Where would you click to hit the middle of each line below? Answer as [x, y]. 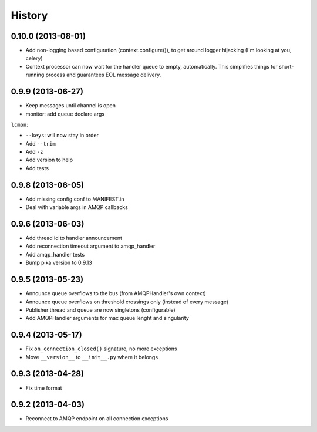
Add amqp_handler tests [55, 254]
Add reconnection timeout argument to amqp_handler [90, 246]
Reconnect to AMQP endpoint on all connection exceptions [97, 419]
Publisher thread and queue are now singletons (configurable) [100, 310]
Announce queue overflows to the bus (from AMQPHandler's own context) [116, 293]
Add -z [34, 152]
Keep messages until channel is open [70, 106]
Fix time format [44, 388]
